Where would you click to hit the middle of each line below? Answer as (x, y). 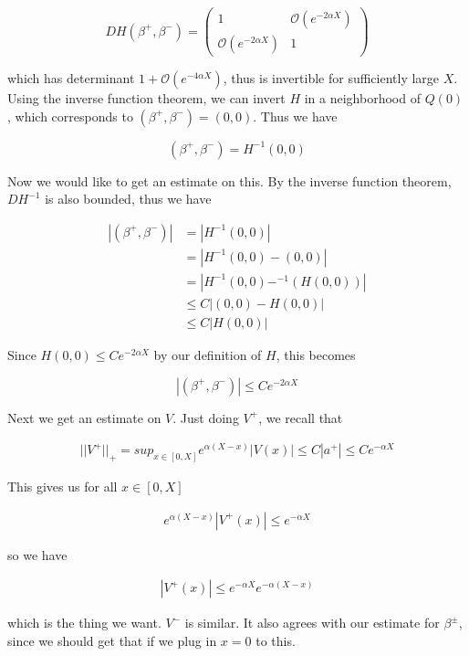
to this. (276, 640)
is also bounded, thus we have (128, 199)
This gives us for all (63, 487)
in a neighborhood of (362, 98)
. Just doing (206, 417)
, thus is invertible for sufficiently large (331, 78)
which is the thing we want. (84, 623)
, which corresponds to (70, 116)
